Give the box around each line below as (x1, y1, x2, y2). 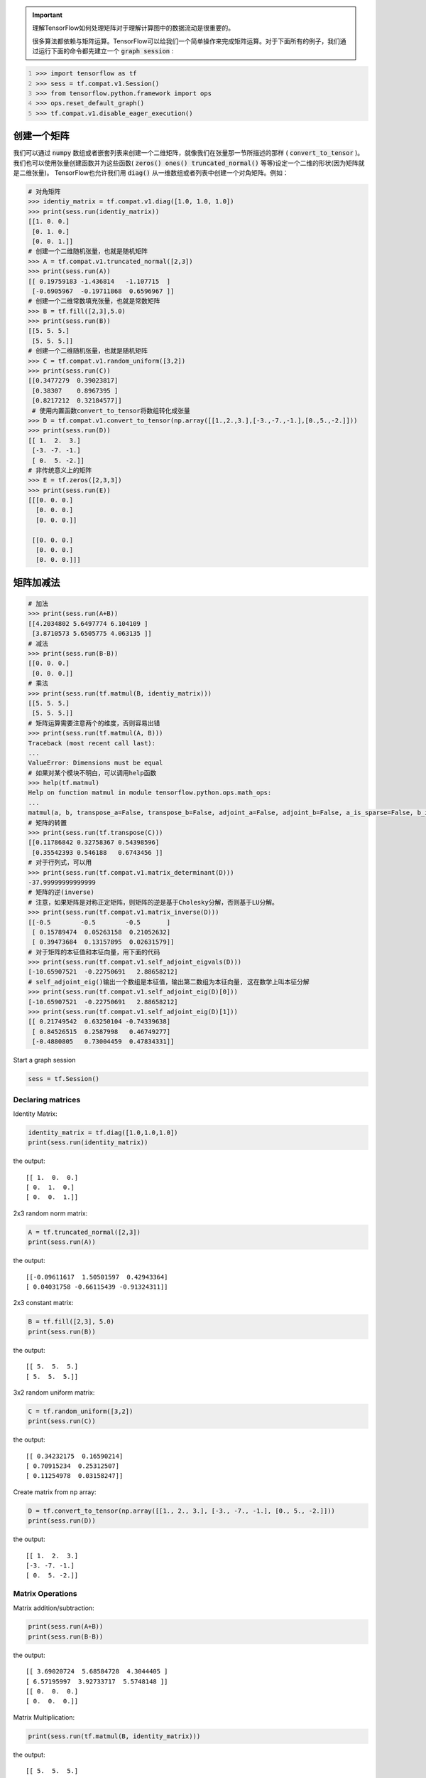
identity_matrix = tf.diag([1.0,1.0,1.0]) (28, 1128, 178, 1136)
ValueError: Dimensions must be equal (28, 759, 163, 767)
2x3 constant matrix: (13, 1299, 74, 1307)
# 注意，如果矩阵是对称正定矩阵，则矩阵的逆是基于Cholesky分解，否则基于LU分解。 (28, 898, 278, 906)
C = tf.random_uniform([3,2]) (28, 1407, 133, 1415)
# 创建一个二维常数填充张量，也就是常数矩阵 (28, 297, 160, 305)
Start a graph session (13, 1056, 76, 1065)
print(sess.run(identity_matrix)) (28, 1139, 148, 1146)
